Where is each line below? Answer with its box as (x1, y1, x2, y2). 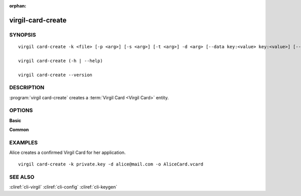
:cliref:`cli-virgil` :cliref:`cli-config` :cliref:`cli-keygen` (9, 183, 117, 190)
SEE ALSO (9, 173, 35, 180)
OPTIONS (9, 107, 33, 114)
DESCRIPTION (9, 84, 45, 91)
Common (9, 127, 29, 133)
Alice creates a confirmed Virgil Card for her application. (9, 149, 126, 155)
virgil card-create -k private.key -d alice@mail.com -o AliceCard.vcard (18, 161, 204, 167)
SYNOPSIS (9, 31, 36, 38)
